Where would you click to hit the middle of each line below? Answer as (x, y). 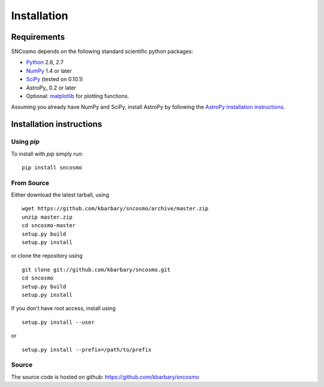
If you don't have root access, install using (63, 308)
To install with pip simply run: (47, 154)
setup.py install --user (58, 322)
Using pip (25, 142)
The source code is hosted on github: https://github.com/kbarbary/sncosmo (105, 377)
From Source (30, 183)
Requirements (38, 37)
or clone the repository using (47, 256)
